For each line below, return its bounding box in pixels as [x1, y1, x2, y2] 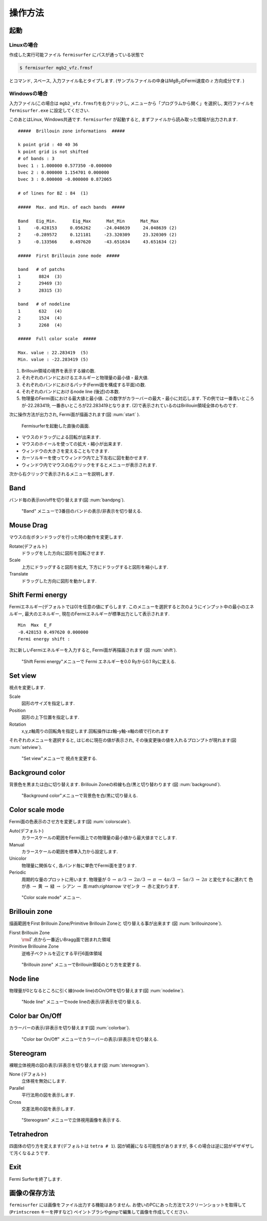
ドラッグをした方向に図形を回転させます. [21, 550, 106, 556]
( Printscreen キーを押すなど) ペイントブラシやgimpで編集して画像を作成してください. [9, 1209, 189, 1215]
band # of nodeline [18, 301, 70, 307]
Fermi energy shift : [18, 636, 70, 641]
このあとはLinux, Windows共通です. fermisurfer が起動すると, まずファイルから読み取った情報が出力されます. [9, 116, 238, 122]
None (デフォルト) [9, 1071, 46, 1077]
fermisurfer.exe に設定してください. [9, 107, 90, 113]
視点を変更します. [9, 684, 45, 690]
